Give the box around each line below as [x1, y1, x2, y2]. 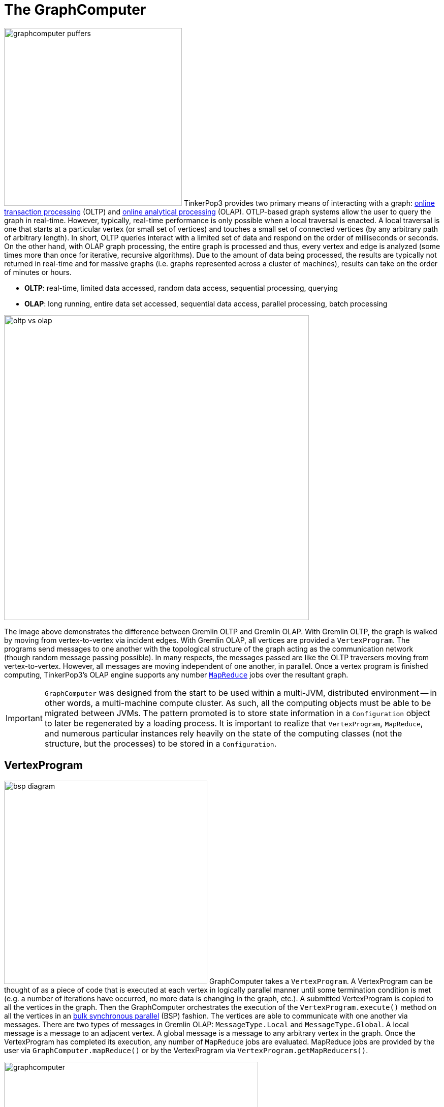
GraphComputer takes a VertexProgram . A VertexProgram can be [209, 976, 433, 986]
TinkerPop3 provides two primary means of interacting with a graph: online [183, 198, 435, 207]
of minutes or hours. [4, 267, 72, 276]
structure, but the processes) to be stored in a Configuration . [44, 738, 277, 749]
